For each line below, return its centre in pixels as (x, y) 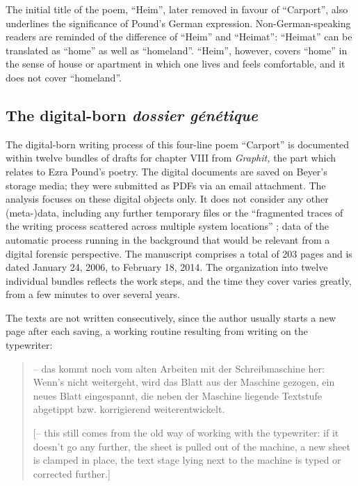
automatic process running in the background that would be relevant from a (168, 239)
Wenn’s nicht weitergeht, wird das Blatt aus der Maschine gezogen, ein (184, 382)
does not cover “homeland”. (64, 77)
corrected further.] (72, 473)
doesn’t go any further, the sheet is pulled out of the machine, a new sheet (192, 446)
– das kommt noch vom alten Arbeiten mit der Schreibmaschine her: (179, 368)
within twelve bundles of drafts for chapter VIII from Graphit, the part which (171, 158)
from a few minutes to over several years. (93, 294)
